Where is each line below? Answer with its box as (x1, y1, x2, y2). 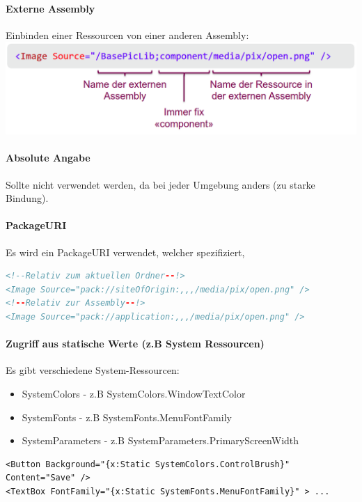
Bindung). (6, 191, 49, 205)
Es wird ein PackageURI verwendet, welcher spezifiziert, (6, 244, 245, 259)
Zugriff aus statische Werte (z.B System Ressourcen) (6, 336, 265, 351)
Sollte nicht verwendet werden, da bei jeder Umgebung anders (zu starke (6, 177, 315, 191)
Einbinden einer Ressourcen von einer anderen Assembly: (6, 27, 249, 42)
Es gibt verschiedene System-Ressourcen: (6, 363, 180, 377)
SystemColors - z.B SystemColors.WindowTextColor (22, 386, 246, 401)
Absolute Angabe (6, 150, 90, 165)
